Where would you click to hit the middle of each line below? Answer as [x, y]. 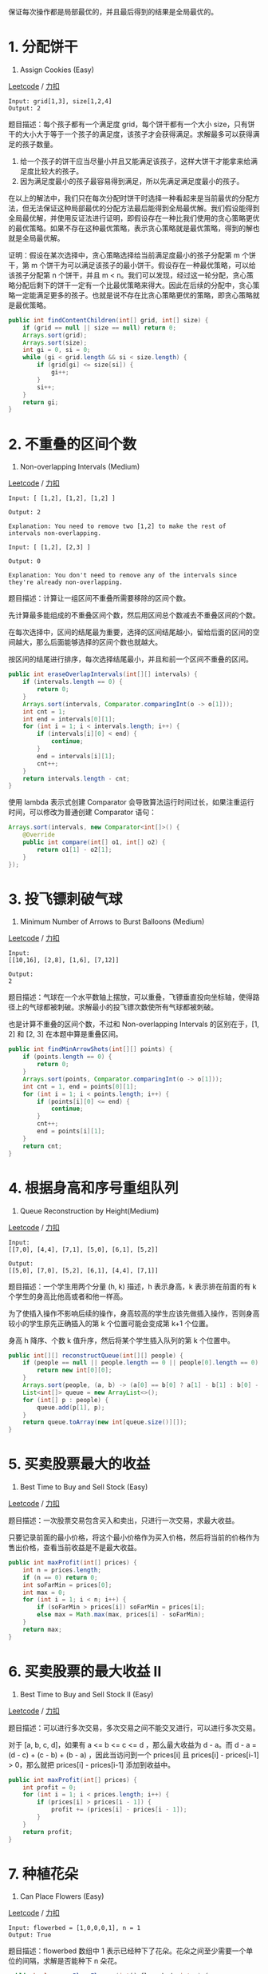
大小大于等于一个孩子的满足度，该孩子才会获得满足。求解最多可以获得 [137, 134]
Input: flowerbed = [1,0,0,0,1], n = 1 [75, 1928]
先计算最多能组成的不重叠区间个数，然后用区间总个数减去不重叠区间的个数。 [134, 615]
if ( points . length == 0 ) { [67, 1057]
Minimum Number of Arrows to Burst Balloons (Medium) [112, 921]
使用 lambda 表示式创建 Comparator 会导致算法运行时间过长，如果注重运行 [131, 802]
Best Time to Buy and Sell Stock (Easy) [84, 1487]
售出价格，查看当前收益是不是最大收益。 [75, 1548]
